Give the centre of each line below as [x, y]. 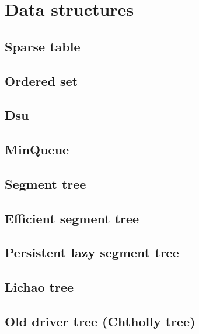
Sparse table [43, 46]
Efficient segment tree [72, 218]
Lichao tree [39, 287]
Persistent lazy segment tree [92, 252]
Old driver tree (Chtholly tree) [100, 321]
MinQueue [37, 149]
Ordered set [41, 80]
